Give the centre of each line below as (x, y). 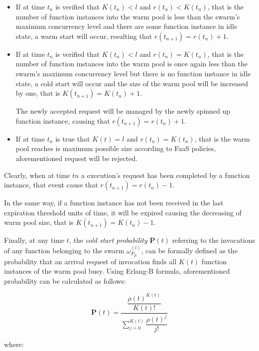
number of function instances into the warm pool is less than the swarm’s (128, 16)
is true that (73, 138)
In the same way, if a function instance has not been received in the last (114, 203)
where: (14, 344)
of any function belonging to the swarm (64, 250)
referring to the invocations (213, 240)
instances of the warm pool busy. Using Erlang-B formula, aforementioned (117, 271)
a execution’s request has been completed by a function (166, 175)
